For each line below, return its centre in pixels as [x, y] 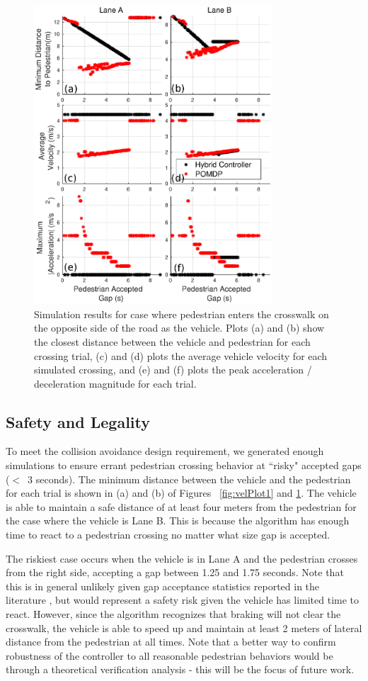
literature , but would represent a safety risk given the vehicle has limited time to [183, 600]
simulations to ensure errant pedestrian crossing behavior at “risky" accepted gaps [184, 465]
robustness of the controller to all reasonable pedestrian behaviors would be [169, 655]
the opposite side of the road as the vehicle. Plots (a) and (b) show [179, 328]
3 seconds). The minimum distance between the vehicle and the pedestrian [189, 479]
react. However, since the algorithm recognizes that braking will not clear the [173, 614]
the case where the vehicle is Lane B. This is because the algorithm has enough [178, 520]
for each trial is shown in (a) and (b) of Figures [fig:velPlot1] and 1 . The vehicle [181, 493]
